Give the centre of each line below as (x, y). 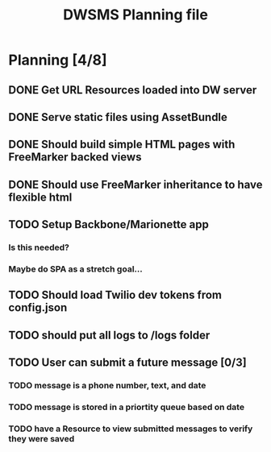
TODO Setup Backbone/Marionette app (109, 224)
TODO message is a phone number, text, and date (107, 386)
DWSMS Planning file (135, 15)
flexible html (40, 197)
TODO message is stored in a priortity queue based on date (126, 407)
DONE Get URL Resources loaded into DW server (133, 90)
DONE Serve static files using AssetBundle (118, 117)
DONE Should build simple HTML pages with (122, 145)
